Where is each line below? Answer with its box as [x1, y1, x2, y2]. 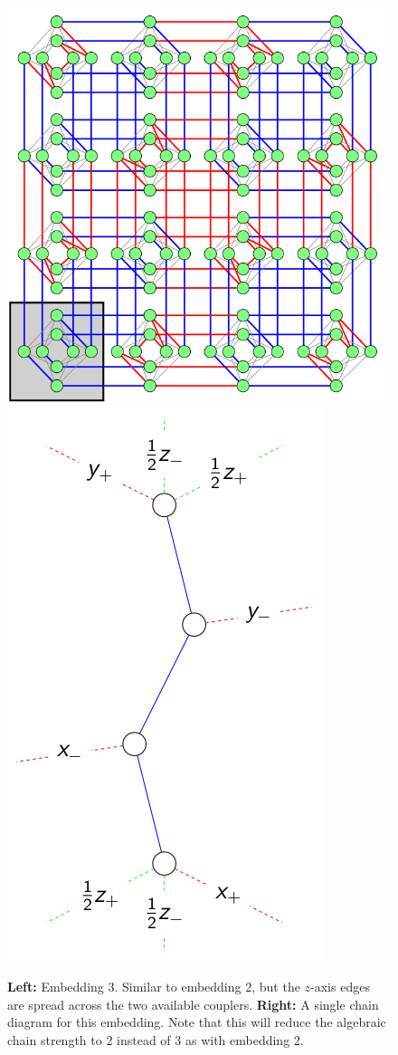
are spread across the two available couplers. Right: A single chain [7, 994, 379, 1013]
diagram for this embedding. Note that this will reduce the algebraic [7, 1012, 386, 1031]
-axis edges [310, 977, 370, 996]
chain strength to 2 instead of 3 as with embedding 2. [7, 1030, 304, 1049]
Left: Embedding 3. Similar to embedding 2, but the [7, 977, 300, 996]
